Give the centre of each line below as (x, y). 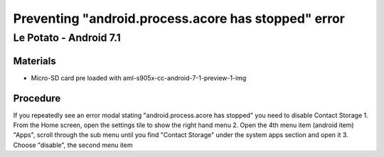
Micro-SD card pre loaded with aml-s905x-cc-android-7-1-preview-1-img (139, 77)
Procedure (37, 98)
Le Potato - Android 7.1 (67, 38)
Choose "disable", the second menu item (73, 145)
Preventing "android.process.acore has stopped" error (179, 18)
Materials (34, 61)
